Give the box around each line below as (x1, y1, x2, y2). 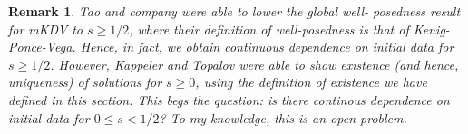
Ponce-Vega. (8, 37, 76, 56)
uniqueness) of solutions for (8, 72, 162, 91)
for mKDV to (8, 19, 83, 38)
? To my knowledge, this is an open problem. (159, 108, 407, 127)
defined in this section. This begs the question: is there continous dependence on (8, 90, 450, 109)
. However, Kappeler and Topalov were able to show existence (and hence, (50, 54, 459, 73)
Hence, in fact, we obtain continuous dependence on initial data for (80, 37, 454, 56)
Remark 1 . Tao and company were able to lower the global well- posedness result (8, 2, 461, 20)
